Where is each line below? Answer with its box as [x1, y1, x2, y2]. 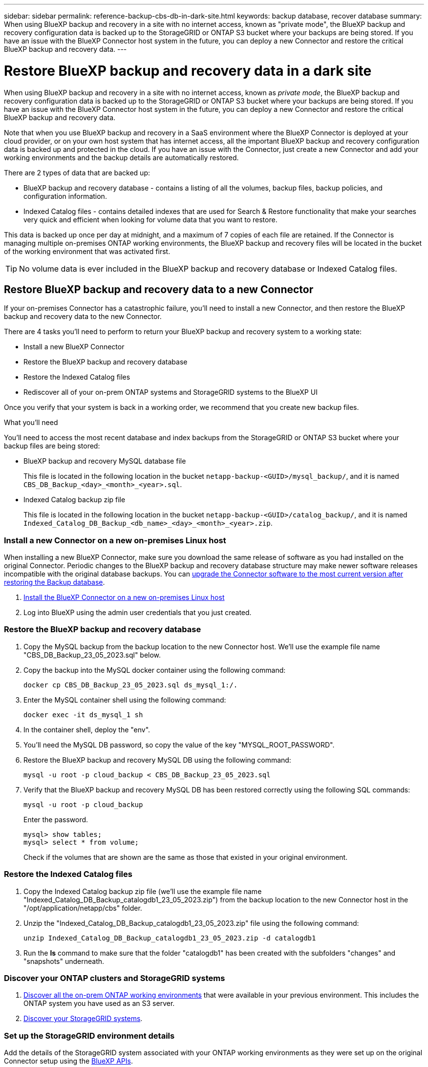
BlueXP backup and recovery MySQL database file [23, 457, 186, 466]
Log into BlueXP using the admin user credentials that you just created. [23, 608, 252, 617]
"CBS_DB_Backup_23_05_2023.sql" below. [23, 650, 161, 659]
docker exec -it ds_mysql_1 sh [23, 710, 143, 719]
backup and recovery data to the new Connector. [4, 312, 162, 321]
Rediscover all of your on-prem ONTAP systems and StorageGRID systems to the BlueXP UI [23, 388, 318, 397]
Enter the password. [23, 815, 88, 824]
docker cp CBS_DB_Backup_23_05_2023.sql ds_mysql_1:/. [23, 681, 238, 689]
